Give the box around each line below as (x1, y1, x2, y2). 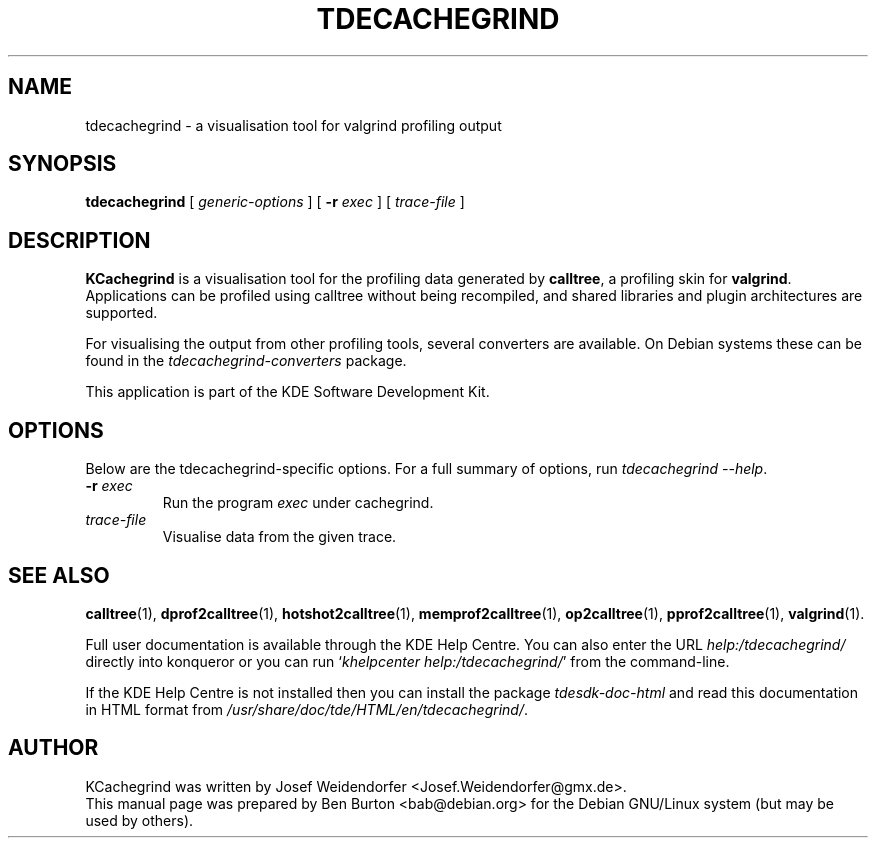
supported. (85, 304, 158, 322)
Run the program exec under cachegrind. (162, 494, 434, 512)
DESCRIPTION (8, 227, 151, 253)
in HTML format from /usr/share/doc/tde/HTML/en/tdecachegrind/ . (85, 700, 529, 718)
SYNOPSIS (8, 151, 117, 177)
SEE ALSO (8, 562, 110, 588)
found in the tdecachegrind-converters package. (85, 352, 407, 370)
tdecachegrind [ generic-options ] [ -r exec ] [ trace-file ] (85, 193, 465, 211)
